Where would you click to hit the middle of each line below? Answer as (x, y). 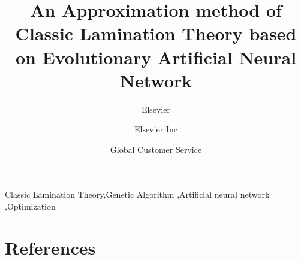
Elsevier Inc (156, 129)
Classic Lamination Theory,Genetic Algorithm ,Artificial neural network (137, 194)
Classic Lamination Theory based (156, 33)
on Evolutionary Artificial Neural (156, 57)
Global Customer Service (156, 149)
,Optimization (30, 206)
